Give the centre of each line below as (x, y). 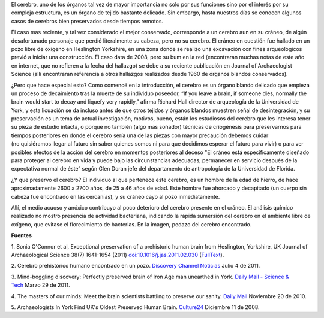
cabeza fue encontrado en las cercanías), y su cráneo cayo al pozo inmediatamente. (115, 196)
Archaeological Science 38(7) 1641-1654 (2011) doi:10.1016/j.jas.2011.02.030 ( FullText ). (118, 255)
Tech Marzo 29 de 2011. (40, 285)
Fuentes (22, 235)
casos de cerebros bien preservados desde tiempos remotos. (87, 21)
